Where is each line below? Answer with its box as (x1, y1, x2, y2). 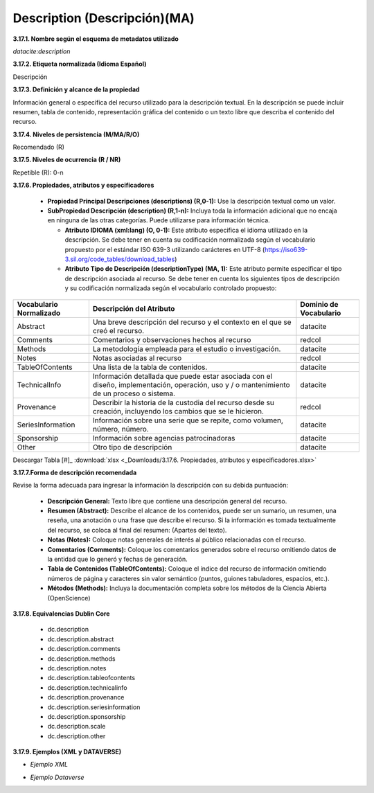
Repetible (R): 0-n (12, 168, 64, 177)
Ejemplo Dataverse (30, 773, 84, 781)
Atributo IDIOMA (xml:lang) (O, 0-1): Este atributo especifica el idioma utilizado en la (64, 226, 308, 234)
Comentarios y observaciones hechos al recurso (92, 335, 251, 344)
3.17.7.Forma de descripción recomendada (12, 468, 137, 476)
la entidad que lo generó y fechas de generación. (47, 555, 188, 564)
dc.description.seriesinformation (47, 703, 141, 711)
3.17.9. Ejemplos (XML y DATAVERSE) (12, 748, 122, 756)
